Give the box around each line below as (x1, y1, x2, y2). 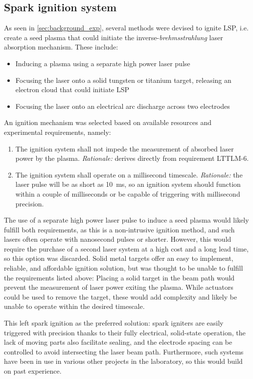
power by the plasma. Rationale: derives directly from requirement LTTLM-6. (15, 153, 249, 163)
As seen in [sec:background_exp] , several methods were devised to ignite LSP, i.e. (4, 23, 249, 33)
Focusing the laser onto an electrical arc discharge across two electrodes (15, 101, 230, 111)
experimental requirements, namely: (4, 126, 111, 137)
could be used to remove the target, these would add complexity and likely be (4, 291, 237, 302)
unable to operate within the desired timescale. (4, 301, 145, 311)
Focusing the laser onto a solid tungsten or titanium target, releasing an (15, 75, 231, 85)
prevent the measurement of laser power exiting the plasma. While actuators (4, 282, 233, 292)
